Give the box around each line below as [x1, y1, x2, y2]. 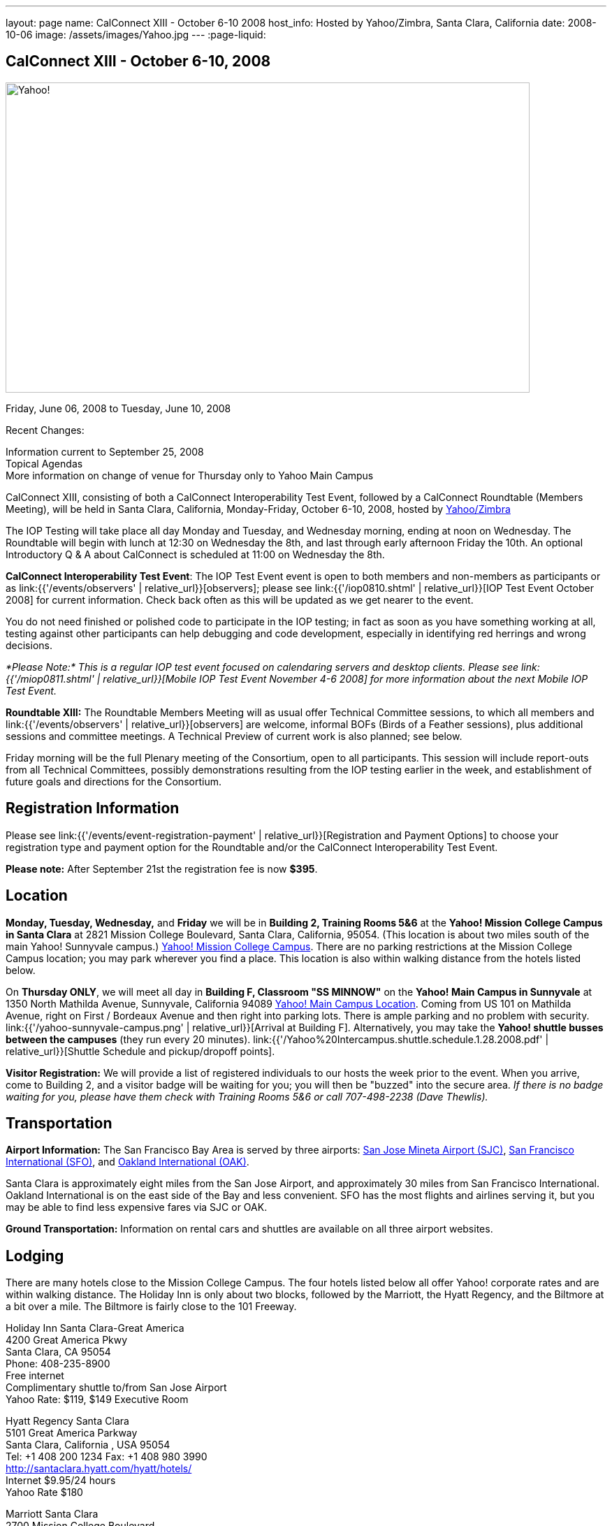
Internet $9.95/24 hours [6, 1474, 116, 1487]
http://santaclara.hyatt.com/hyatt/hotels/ [6, 1462, 192, 1475]
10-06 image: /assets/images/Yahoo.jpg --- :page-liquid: [6, 29, 266, 41]
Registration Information [6, 799, 180, 817]
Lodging [6, 1247, 64, 1265]
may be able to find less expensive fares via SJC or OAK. [6, 1201, 268, 1214]
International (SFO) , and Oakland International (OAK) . [6, 1156, 249, 1168]
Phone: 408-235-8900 [6, 1358, 110, 1370]
